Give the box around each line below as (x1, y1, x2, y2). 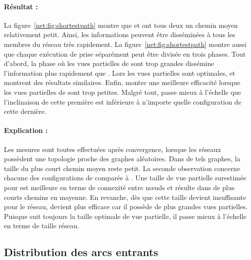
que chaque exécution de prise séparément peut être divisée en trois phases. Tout (4, 48, 246, 59)
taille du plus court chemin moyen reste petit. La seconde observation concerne (4, 163, 240, 173)
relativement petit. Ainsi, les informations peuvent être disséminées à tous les (4, 29, 235, 40)
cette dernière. (4, 106, 47, 116)
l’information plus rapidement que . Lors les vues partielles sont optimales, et (4, 67, 235, 78)
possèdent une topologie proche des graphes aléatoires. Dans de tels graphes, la (4, 153, 240, 164)
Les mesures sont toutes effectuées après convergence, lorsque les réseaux (4, 144, 221, 154)
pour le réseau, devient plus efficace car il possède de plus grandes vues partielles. (4, 201, 248, 212)
